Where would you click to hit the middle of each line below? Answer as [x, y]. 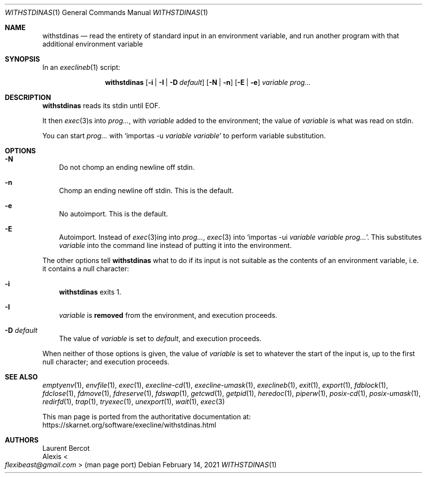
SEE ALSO [21, 377]
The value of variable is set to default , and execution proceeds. [160, 338]
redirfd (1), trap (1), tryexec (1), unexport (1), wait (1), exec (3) [134, 402]
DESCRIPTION [28, 97]
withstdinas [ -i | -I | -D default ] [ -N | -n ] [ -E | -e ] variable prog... [208, 82]
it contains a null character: [86, 269]
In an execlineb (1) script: [81, 67]
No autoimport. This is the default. [114, 214]
